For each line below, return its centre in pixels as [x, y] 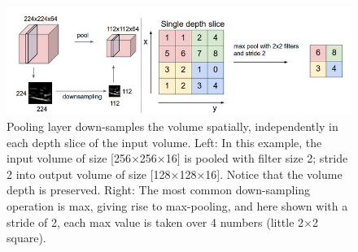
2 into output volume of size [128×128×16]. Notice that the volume [175, 174]
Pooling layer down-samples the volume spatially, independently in [172, 126]
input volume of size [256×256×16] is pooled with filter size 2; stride [177, 158]
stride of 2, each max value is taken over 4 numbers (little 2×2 [162, 222]
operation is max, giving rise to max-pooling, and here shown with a [177, 206]
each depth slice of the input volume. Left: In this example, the [164, 142]
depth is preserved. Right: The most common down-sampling [159, 190]
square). [26, 238]
